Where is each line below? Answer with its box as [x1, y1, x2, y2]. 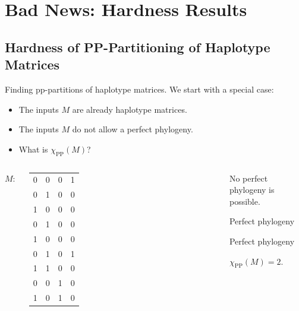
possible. [229, 195, 260, 207]
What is [18, 142, 48, 155]
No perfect [229, 172, 268, 184]
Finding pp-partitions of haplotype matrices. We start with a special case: [5, 82, 274, 95]
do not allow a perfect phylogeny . [72, 123, 193, 135]
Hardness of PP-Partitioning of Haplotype [5, 37, 270, 56]
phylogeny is [229, 183, 275, 196]
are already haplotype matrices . [72, 103, 187, 115]
